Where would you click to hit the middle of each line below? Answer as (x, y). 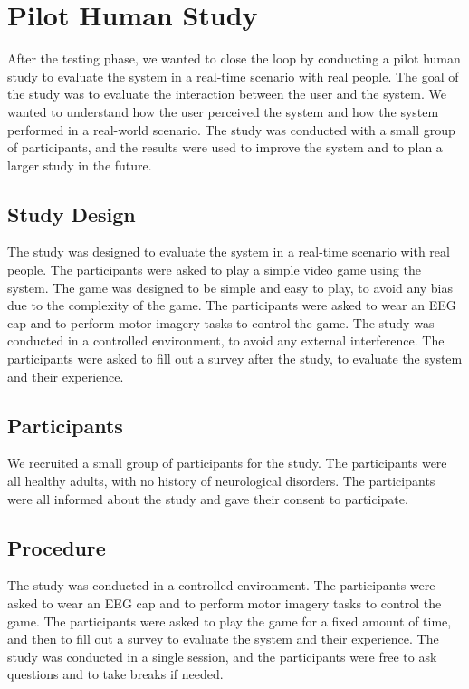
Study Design (72, 213)
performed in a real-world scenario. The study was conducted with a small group (231, 129)
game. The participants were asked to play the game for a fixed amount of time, (230, 621)
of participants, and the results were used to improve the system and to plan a (225, 147)
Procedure (57, 547)
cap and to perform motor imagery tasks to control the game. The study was (221, 322)
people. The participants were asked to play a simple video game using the (214, 270)
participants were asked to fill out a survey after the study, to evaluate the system (235, 359)
